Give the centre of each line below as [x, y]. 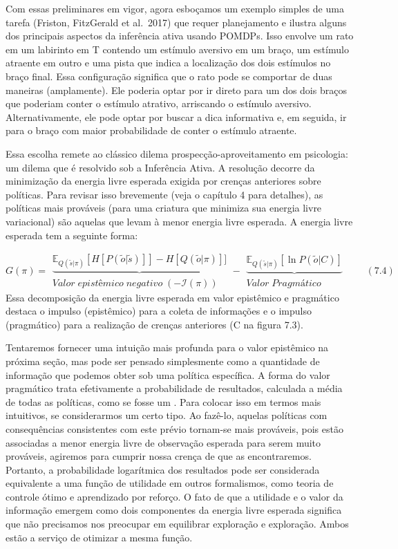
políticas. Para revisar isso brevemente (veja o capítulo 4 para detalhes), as [164, 194]
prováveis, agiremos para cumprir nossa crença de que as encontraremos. [159, 456]
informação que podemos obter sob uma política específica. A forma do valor [168, 374]
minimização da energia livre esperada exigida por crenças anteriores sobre [163, 181]
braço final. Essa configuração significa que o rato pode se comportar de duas [169, 76]
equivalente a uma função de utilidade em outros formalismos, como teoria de [170, 483]
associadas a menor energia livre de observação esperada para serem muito [163, 442]
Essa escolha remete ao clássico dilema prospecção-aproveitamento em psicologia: [177, 153]
